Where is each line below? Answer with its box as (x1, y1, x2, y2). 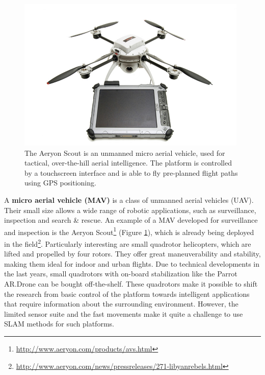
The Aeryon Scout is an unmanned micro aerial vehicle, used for (24, 147, 225, 158)
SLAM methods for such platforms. (4, 318, 114, 329)
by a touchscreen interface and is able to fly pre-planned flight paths (24, 167, 238, 178)
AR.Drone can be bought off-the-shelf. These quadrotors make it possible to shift (4, 278, 258, 289)
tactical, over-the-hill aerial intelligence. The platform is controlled (24, 157, 232, 168)
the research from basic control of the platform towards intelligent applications (4, 288, 250, 299)
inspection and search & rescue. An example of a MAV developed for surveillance (4, 215, 258, 225)
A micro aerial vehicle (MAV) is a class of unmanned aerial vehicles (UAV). (4, 194, 254, 205)
